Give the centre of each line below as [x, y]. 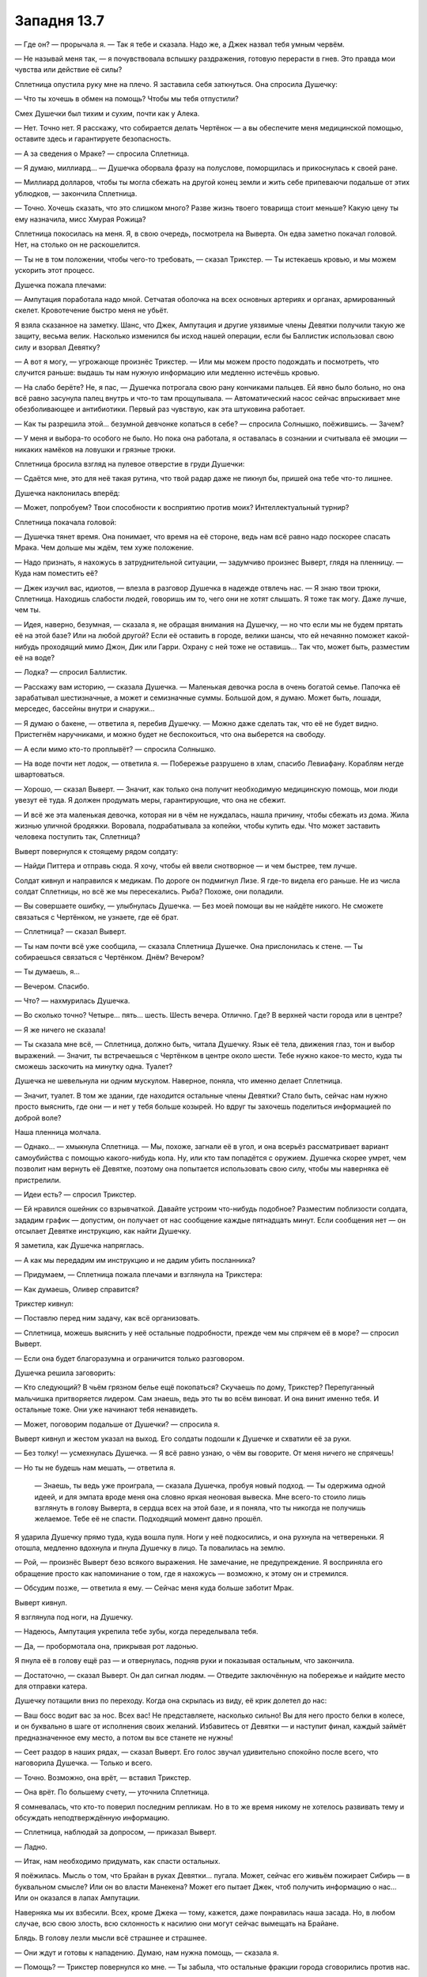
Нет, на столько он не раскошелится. [77, 244]
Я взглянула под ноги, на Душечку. [74, 1617]
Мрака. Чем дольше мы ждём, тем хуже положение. [104, 548]
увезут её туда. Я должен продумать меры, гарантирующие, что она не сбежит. [150, 800]
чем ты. [28, 610]
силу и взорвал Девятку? [57, 347]
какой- [398, 636]
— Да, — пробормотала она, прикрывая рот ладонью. [106, 1646]
